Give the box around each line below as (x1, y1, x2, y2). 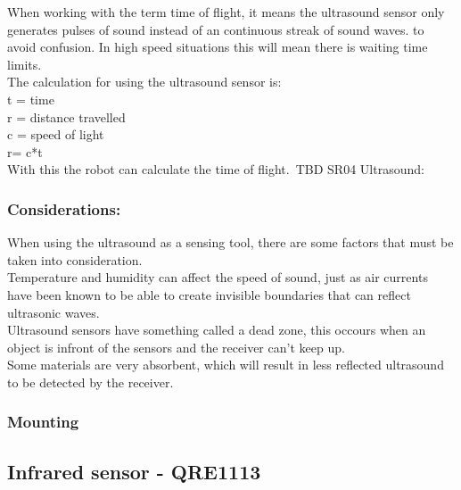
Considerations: (7, 197, 121, 220)
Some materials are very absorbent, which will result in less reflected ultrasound (7, 355, 444, 374)
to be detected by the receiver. (7, 372, 174, 391)
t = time (7, 89, 54, 108)
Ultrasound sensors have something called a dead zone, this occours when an (7, 320, 426, 339)
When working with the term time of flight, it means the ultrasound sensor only (7, 3, 445, 21)
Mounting (7, 411, 79, 433)
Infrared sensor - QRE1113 (7, 457, 261, 485)
